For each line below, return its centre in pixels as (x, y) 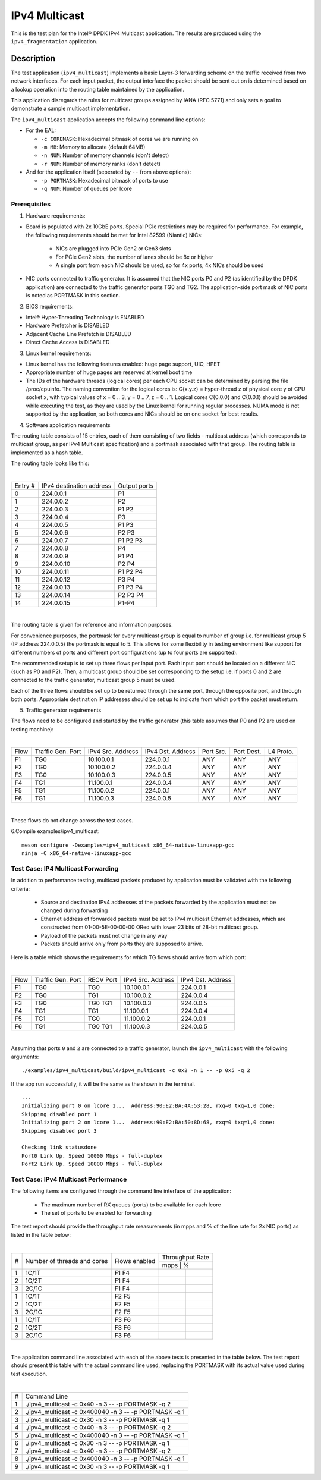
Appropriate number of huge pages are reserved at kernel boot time (109, 372)
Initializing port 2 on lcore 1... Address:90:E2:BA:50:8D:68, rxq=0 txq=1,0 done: (149, 1123)
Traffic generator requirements (64, 710)
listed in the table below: (41, 1234)
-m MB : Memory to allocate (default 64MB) (93, 147)
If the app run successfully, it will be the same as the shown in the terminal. (103, 1084)
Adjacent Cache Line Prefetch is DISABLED (79, 334)
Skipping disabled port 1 (59, 1114)
